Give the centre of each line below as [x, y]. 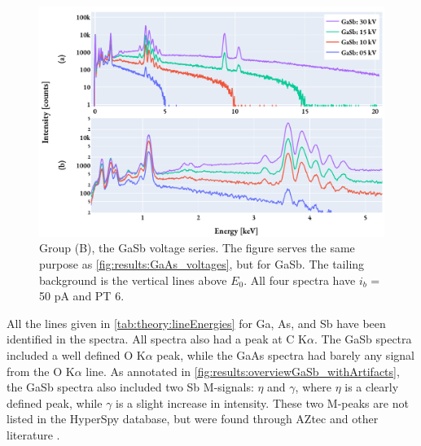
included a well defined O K [76, 354]
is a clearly [372, 387]
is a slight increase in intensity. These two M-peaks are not [262, 402]
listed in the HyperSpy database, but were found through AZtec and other [193, 419]
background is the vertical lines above [133, 280]
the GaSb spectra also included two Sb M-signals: [130, 387]
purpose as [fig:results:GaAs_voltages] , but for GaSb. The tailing [202, 263]
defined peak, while [55, 402]
